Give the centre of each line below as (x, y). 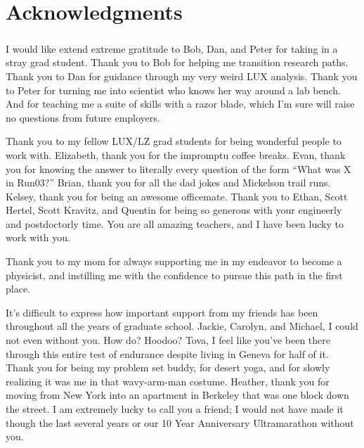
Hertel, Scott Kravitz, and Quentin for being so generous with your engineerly (174, 210)
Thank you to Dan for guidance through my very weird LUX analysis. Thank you (182, 76)
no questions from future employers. (83, 117)
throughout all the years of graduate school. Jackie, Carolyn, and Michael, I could (182, 326)
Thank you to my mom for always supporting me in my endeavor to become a (174, 261)
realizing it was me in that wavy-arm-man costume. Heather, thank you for (168, 381)
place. (18, 289)
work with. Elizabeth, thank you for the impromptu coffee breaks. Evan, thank (176, 154)
